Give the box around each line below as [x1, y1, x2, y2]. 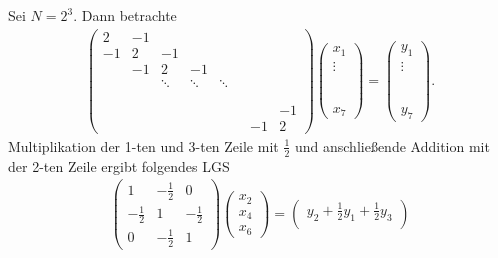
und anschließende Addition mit [294, 135, 490, 156]
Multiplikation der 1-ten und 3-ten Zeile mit [8, 135, 279, 156]
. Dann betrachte [73, 5, 177, 25]
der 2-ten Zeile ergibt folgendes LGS [8, 155, 230, 176]
